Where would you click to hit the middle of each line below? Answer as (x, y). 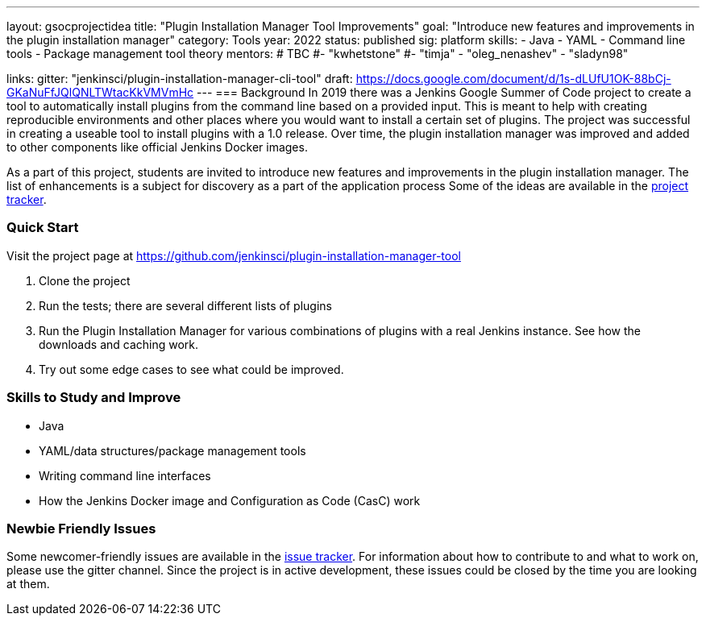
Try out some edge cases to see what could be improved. (191, 369)
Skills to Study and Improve (94, 398)
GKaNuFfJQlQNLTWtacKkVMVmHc (100, 92)
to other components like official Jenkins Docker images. (157, 147)
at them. (28, 584)
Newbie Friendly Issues (81, 528)
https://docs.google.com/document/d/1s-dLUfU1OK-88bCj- (513, 79)
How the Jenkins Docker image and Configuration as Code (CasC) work (230, 500)
